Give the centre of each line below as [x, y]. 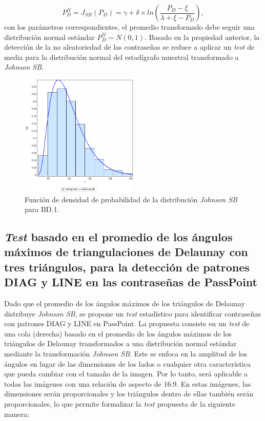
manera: [17, 414]
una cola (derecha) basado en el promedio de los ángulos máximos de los [118, 333]
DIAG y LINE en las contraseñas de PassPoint [131, 282]
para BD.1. [42, 209]
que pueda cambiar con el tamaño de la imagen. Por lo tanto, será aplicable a [126, 374]
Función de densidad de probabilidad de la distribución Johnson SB [131, 199]
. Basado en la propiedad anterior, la [202, 37]
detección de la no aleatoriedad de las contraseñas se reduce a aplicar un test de [129, 47]
